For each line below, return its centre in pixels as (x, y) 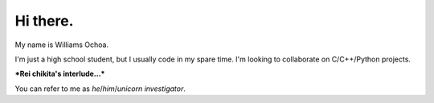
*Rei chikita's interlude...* (60, 74)
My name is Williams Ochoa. (61, 45)
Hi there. (44, 21)
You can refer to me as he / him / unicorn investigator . (100, 89)
